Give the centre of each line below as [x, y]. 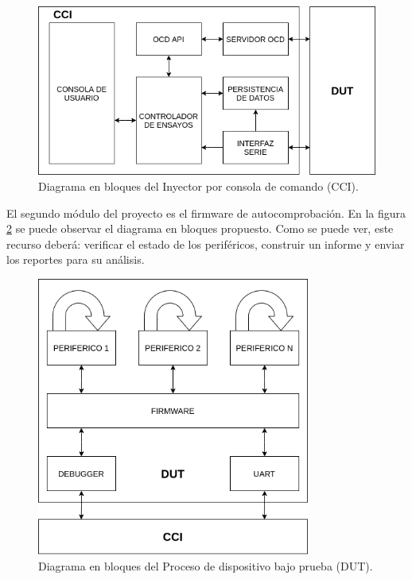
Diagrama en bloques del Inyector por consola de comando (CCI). [198, 186]
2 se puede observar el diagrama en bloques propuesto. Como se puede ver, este [200, 228]
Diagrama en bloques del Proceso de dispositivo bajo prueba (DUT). [206, 565]
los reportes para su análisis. [76, 259]
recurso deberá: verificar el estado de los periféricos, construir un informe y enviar [206, 244]
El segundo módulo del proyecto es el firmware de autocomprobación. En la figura [206, 213]
